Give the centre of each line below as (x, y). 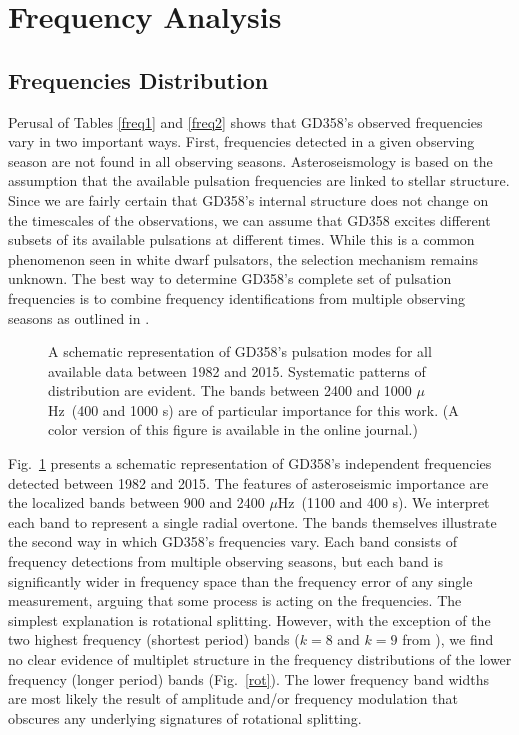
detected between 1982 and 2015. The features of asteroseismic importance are (248, 482)
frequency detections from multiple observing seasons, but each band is (225, 561)
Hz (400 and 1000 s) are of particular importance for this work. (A (253, 409)
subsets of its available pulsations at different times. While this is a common (241, 239)
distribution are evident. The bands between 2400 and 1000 (230, 390)
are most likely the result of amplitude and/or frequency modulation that (233, 698)
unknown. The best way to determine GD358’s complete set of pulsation (230, 278)
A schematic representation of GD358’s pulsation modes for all (240, 351)
